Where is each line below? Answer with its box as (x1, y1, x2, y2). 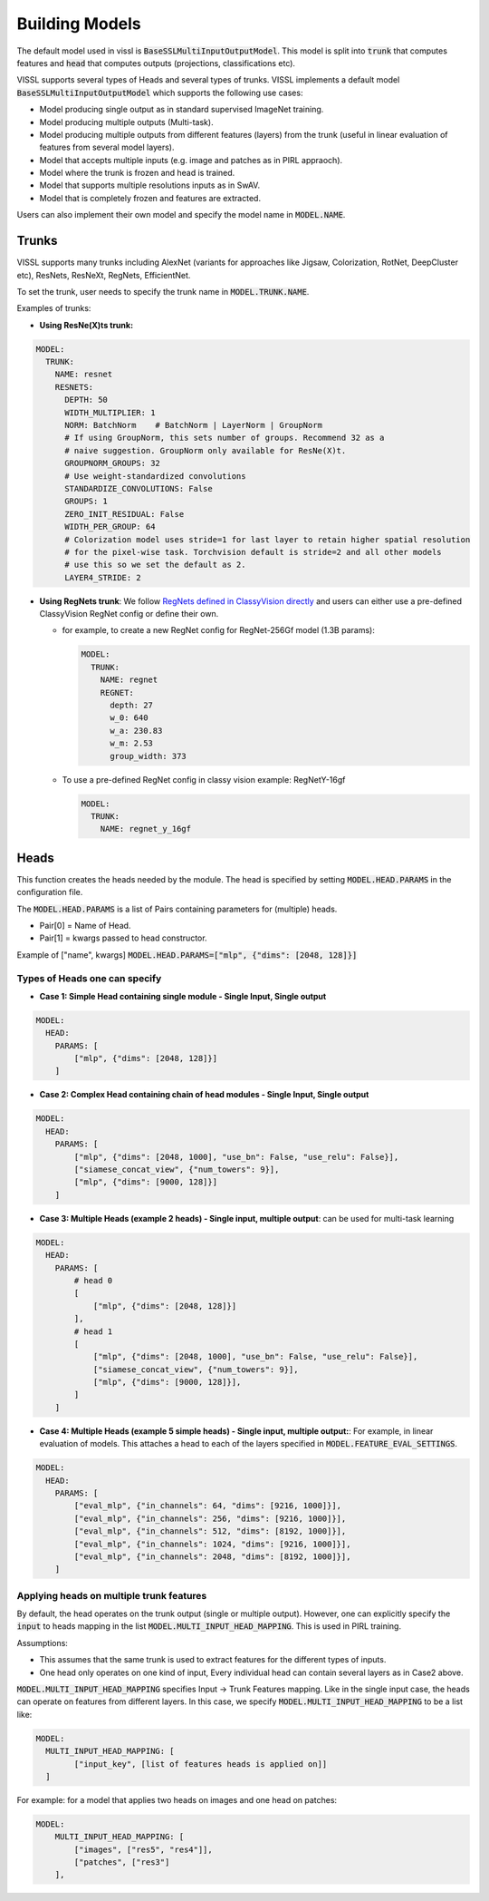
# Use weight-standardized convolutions (64, 471, 246, 481)
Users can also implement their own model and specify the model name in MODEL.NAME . (16, 210, 346, 220)
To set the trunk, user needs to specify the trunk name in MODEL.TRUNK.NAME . (16, 286, 310, 297)
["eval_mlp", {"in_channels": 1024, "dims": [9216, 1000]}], (73, 1538, 351, 1549)
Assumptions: (16, 1637, 68, 1648)
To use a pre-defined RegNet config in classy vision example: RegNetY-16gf (62, 774, 346, 785)
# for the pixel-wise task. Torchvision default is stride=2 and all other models (64, 547, 443, 557)
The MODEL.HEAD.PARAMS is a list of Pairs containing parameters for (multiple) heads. (16, 903, 338, 914)
